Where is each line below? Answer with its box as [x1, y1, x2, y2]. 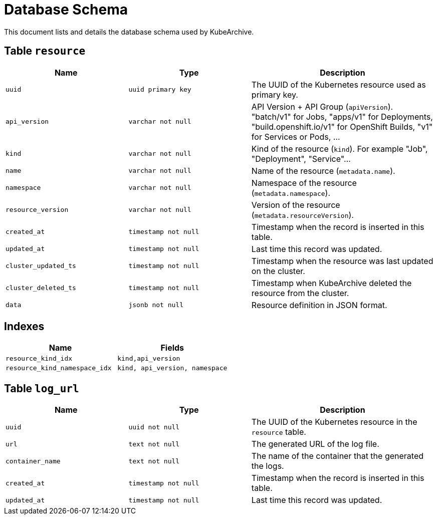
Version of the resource [251, 199, 340, 210]
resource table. [251, 427, 306, 437]
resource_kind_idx [6, 355, 73, 363]
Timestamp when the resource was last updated [251, 255, 433, 266]
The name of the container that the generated [251, 451, 424, 461]
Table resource [4, 45, 86, 58]
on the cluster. [251, 266, 305, 276]
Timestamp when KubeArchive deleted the [251, 278, 412, 288]
